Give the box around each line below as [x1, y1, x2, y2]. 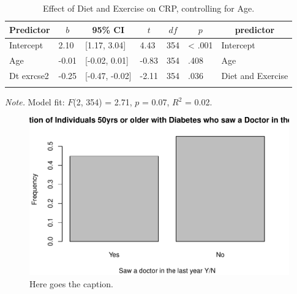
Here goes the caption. [29, 277, 113, 290]
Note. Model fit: [5, 96, 65, 108]
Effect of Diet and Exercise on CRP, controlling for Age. [43, 2, 255, 14]
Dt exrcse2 [9, 69, 49, 82]
